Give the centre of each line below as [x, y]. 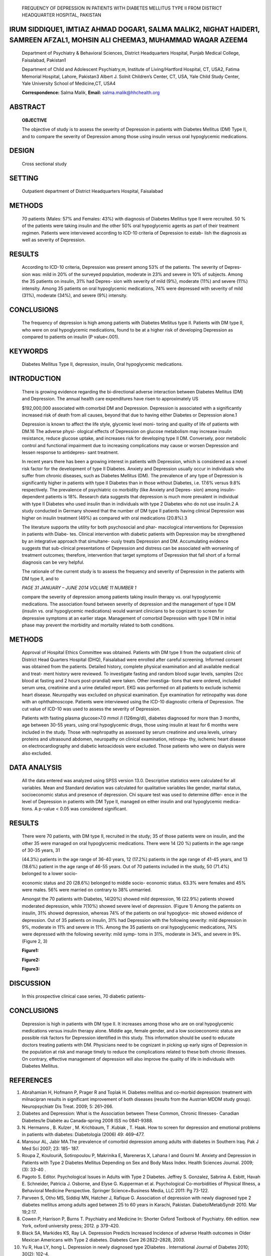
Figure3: [31, 969]
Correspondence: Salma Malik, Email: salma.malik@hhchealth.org [91, 92]
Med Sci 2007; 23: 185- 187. [50, 1148]
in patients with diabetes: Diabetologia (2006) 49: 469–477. [83, 1134]
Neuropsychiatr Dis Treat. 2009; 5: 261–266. [67, 1106]
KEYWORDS [29, 351]
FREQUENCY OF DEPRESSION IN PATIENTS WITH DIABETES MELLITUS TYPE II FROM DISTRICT [122, 8]
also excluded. [37, 753]
